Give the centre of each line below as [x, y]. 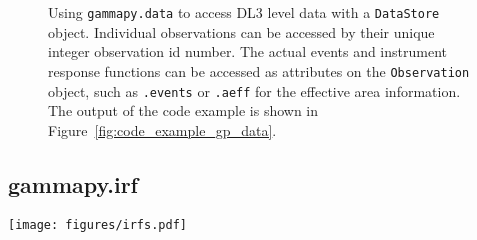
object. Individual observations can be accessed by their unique [241, 31]
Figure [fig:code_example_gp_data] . [162, 129]
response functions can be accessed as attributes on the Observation [259, 70]
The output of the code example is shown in [183, 110]
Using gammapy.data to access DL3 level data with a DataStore [244, 12]
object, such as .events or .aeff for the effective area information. [254, 90]
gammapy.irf [73, 183]
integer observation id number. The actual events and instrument [247, 51]
